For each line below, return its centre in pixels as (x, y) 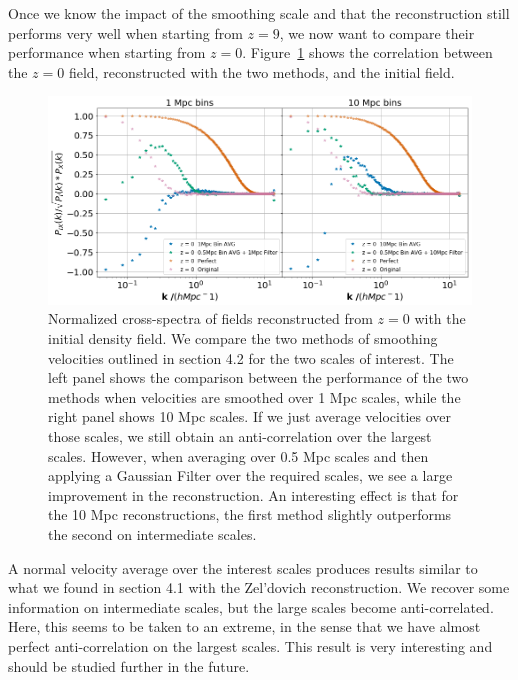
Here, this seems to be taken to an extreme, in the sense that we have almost (244, 626)
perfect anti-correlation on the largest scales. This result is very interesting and (250, 645)
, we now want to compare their (377, 32)
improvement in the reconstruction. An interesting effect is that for (253, 494)
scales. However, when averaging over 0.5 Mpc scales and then (238, 455)
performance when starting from (107, 52)
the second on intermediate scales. (152, 533)
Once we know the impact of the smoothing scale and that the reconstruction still (259, 13)
